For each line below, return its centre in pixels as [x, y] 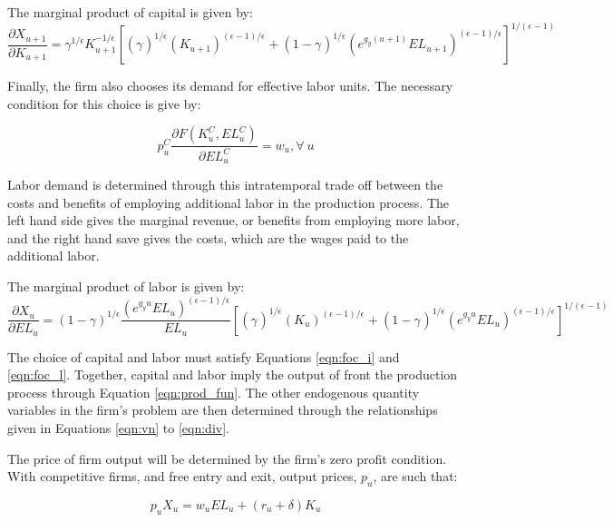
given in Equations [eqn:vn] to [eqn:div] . [118, 428]
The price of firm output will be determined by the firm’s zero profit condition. [227, 458]
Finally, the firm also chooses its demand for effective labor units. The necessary [230, 86]
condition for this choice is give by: [104, 103]
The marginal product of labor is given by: [126, 286]
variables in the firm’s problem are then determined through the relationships [223, 410]
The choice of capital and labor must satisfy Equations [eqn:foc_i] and [204, 356]
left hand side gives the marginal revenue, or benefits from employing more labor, [234, 220]
